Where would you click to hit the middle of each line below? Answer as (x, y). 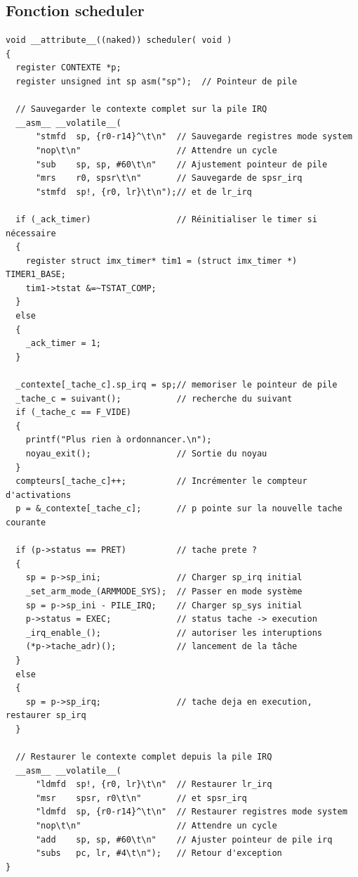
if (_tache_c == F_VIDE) (73, 412)
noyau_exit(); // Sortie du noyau (146, 454)
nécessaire (31, 233)
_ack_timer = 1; (64, 344)
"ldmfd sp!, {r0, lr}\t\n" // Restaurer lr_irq (154, 785)
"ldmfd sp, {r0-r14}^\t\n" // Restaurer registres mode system (191, 812)
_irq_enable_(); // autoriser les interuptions (174, 633)
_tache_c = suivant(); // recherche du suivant (154, 398)
